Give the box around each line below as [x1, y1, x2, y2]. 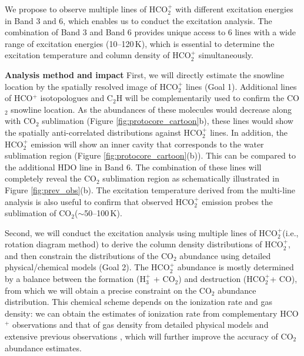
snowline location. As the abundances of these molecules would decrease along [11, 103, 292, 115]
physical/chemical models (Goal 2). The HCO [5, 261, 170, 273]
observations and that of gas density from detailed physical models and [12, 318, 269, 331]
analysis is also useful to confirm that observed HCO [5, 195, 195, 207]
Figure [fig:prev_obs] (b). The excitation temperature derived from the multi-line [5, 183, 296, 196]
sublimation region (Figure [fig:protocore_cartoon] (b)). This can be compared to [5, 149, 296, 162]
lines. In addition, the [210, 126, 288, 138]
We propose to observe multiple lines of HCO [5, 3, 168, 15]
